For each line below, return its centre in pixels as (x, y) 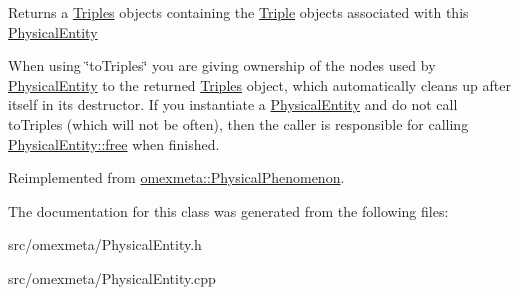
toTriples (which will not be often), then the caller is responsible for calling (238, 123)
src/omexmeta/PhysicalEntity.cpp (112, 277)
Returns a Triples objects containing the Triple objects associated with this (238, 12)
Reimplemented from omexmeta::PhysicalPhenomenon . (176, 177)
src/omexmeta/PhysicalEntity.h (105, 244)
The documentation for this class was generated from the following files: (228, 210)
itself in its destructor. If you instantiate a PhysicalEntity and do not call (233, 104)
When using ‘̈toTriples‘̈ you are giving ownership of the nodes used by (222, 65)
